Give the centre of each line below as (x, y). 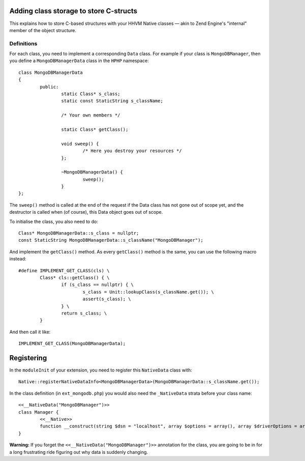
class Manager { (39, 412)
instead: (18, 259)
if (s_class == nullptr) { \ (98, 285)
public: (49, 87)
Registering (28, 358)
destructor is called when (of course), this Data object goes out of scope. (86, 212)
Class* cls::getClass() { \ (75, 278)
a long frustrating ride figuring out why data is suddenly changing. (79, 452)
